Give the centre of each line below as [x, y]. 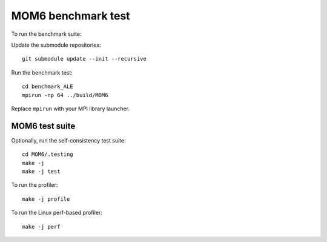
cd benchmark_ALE [48, 87]
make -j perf [41, 227]
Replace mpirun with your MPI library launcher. [71, 109]
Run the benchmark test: [42, 72]
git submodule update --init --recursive [84, 59]
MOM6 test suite [43, 126]
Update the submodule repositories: [56, 45]
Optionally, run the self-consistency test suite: [69, 140]
